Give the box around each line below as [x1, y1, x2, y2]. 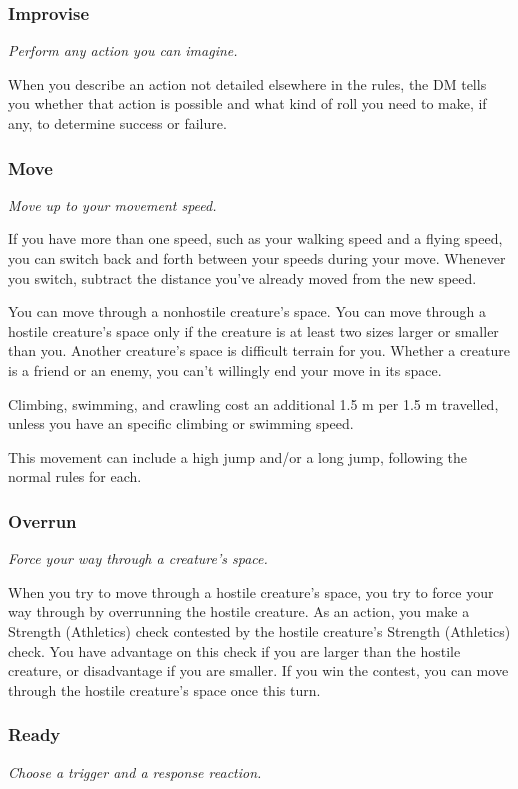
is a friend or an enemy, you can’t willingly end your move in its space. [8, 359, 442, 380]
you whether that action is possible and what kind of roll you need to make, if [8, 93, 487, 114]
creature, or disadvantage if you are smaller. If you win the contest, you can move [8, 660, 509, 681]
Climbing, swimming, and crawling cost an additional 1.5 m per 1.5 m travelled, [8, 393, 499, 414]
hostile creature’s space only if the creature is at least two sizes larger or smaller [8, 320, 499, 341]
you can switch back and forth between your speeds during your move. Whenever [8, 248, 506, 268]
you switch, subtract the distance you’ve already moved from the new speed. [8, 267, 477, 288]
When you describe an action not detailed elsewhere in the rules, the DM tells [8, 73, 487, 94]
